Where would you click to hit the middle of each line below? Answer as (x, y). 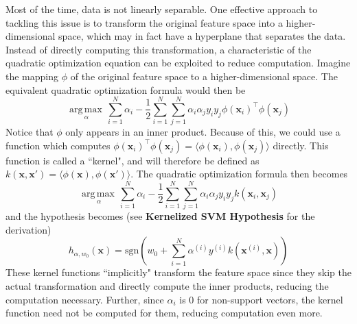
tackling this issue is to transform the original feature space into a (144, 22)
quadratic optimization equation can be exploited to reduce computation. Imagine (178, 63)
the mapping (32, 76)
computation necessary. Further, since (85, 299)
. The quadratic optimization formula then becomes (239, 174)
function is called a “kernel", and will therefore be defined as (133, 160)
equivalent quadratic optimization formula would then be (126, 89)
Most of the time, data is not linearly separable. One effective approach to (162, 9)
